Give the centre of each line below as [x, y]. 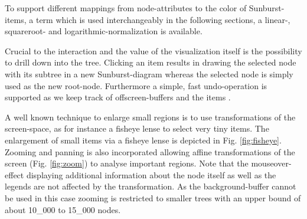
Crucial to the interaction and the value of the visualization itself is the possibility [153, 50]
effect [14, 174]
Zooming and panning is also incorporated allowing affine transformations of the [150, 151]
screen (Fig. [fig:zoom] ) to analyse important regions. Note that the [127, 163]
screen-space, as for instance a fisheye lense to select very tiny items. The [137, 128]
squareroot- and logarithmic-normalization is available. [104, 31]
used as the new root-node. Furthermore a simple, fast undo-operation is [136, 85]
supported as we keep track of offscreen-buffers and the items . [118, 97]
